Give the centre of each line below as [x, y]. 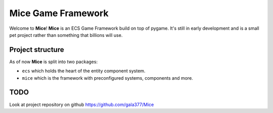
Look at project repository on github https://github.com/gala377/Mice [82, 104]
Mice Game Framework [59, 13]
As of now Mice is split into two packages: [54, 62]
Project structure [37, 50]
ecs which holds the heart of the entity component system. [84, 71]
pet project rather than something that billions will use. [66, 35]
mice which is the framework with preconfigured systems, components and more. [107, 78]
